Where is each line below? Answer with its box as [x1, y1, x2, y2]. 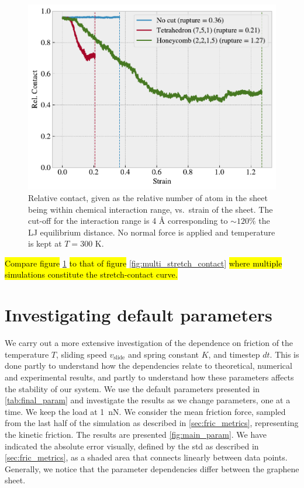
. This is [270, 348, 299, 360]
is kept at [28, 237, 62, 250]
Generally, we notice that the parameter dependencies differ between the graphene [5, 462, 299, 475]
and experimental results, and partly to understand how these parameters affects [5, 371, 294, 383]
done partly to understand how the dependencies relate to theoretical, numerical [5, 359, 292, 372]
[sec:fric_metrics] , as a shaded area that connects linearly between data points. [5, 451, 288, 463]
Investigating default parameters [5, 303, 272, 327]
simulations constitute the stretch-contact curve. [5, 268, 178, 281]
